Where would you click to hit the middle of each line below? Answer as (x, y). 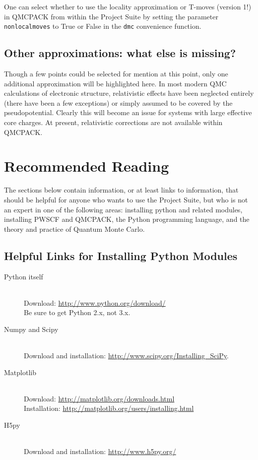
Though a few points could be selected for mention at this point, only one (116, 74)
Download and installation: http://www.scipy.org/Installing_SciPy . (126, 356)
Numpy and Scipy (31, 329)
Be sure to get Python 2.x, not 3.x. (77, 312)
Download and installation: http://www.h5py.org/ (100, 451)
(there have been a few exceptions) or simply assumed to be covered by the (118, 102)
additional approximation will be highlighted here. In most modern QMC (115, 83)
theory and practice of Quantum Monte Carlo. (74, 229)
